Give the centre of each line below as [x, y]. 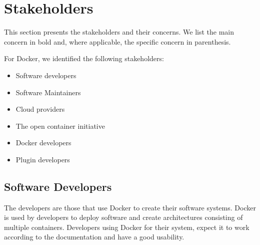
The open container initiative [60, 126]
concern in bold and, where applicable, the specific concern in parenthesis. [117, 41]
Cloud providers [40, 109]
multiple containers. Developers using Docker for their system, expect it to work [127, 227]
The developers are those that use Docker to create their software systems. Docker [130, 207]
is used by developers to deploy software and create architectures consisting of [123, 217]
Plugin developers [43, 159]
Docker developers [43, 143]
